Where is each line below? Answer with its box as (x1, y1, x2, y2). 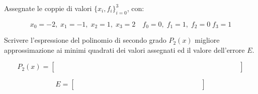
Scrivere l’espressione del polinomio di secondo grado (4, 35, 166, 45)
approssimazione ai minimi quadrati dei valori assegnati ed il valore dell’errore (4, 44, 245, 55)
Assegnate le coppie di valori (4, 3, 92, 13)
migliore (195, 35, 220, 45)
